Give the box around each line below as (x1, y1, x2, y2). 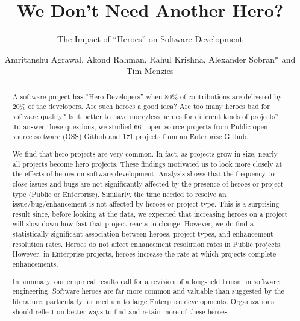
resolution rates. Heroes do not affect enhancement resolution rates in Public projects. (12, 238, 283, 249)
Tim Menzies (126, 64, 174, 77)
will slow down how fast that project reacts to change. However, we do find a (12, 219, 254, 229)
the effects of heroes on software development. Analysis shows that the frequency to (12, 169, 275, 179)
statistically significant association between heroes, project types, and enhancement (12, 229, 273, 239)
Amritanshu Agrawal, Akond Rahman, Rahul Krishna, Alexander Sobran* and (4, 52, 296, 65)
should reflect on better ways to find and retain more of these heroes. (12, 306, 230, 316)
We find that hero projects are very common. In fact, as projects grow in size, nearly (12, 148, 278, 158)
